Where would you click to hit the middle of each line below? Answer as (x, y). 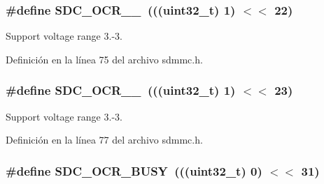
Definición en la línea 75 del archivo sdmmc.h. (104, 59)
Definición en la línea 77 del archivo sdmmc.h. (104, 140)
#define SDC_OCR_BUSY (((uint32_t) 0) (134, 170)
